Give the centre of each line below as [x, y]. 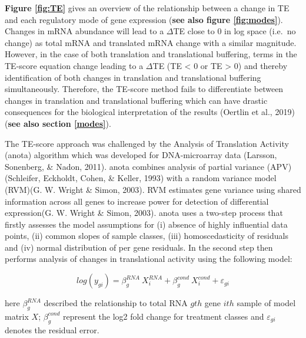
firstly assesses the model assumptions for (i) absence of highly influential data [146, 224]
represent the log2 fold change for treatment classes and [164, 316]
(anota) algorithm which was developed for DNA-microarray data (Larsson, [141, 155]
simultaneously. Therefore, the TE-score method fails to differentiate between [144, 89]
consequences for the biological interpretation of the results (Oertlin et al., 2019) [150, 112]
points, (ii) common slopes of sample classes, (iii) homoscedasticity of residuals [147, 236]
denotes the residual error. [52, 329]
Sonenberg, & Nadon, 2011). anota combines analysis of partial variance [134, 166]
